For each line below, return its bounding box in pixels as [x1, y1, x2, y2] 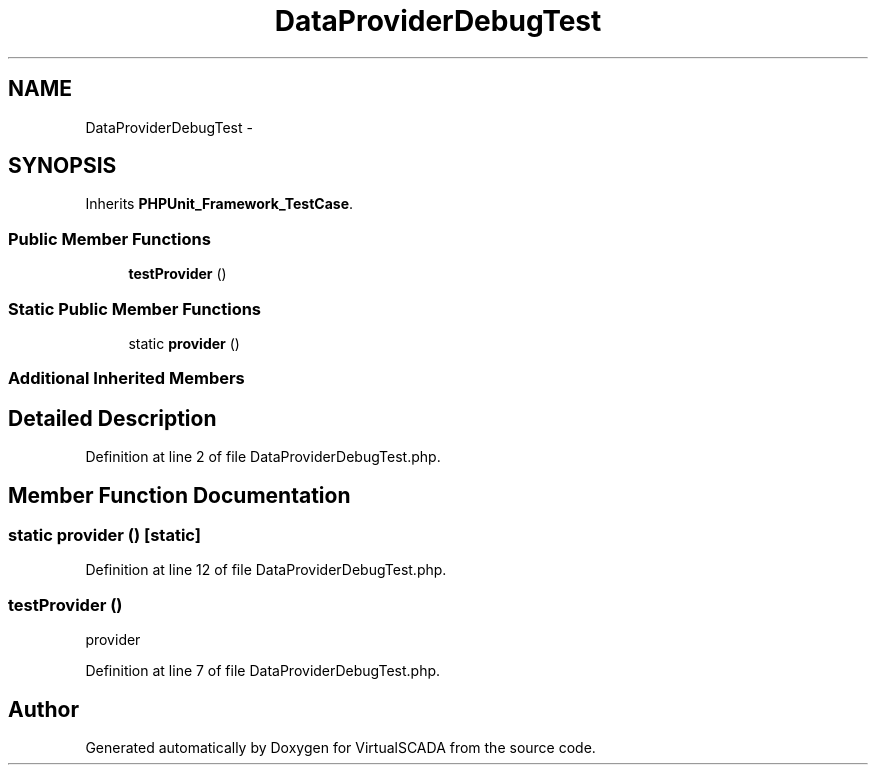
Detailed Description [8, 405, 217, 431]
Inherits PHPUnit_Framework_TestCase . [85, 195, 354, 213]
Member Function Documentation [8, 482, 351, 508]
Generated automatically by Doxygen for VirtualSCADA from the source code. [85, 738, 596, 756]
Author [8, 696, 79, 722]
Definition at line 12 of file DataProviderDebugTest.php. [85, 561, 447, 579]
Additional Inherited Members [8, 368, 245, 389]
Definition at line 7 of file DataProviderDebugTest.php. [85, 662, 441, 680]
